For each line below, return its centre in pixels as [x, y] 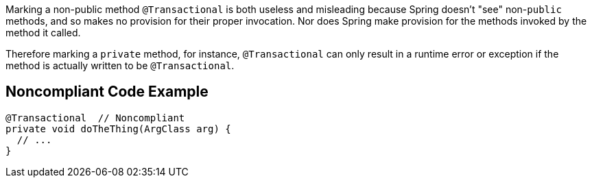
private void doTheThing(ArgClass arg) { [118, 129]
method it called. [43, 33]
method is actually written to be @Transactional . [120, 65]
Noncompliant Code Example [107, 92]
